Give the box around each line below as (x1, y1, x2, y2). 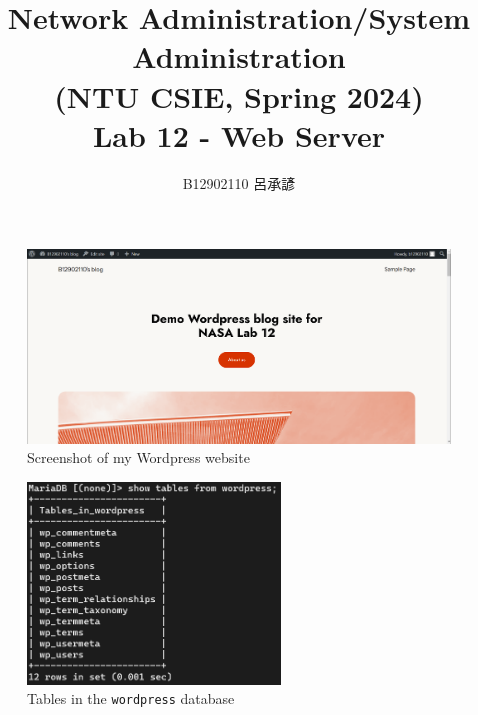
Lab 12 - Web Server (92, 114, 386, 155)
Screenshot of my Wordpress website (27, 447, 250, 468)
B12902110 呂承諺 (182, 172, 296, 193)
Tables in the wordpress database (27, 688, 235, 709)
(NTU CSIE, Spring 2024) (54, 75, 424, 116)
